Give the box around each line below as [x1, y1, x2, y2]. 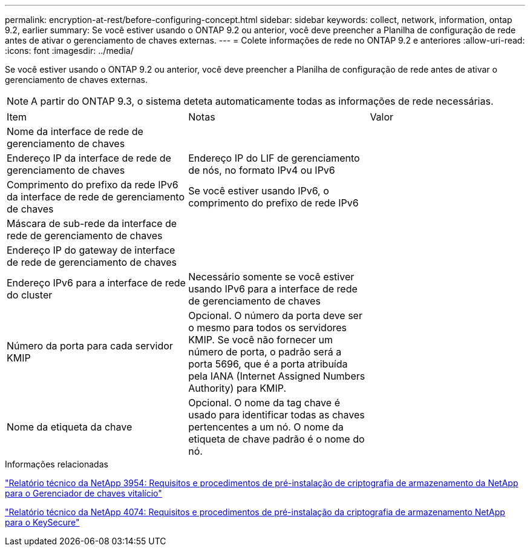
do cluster [7, 289, 53, 301]
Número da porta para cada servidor [7, 340, 173, 352]
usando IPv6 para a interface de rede [188, 283, 358, 295]
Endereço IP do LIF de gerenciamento [188, 152, 360, 164]
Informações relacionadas [5, 459, 108, 469]
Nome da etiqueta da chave [7, 421, 132, 433]
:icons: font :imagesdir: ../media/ [5, 45, 134, 56]
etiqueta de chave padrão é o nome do [188, 433, 365, 445]
